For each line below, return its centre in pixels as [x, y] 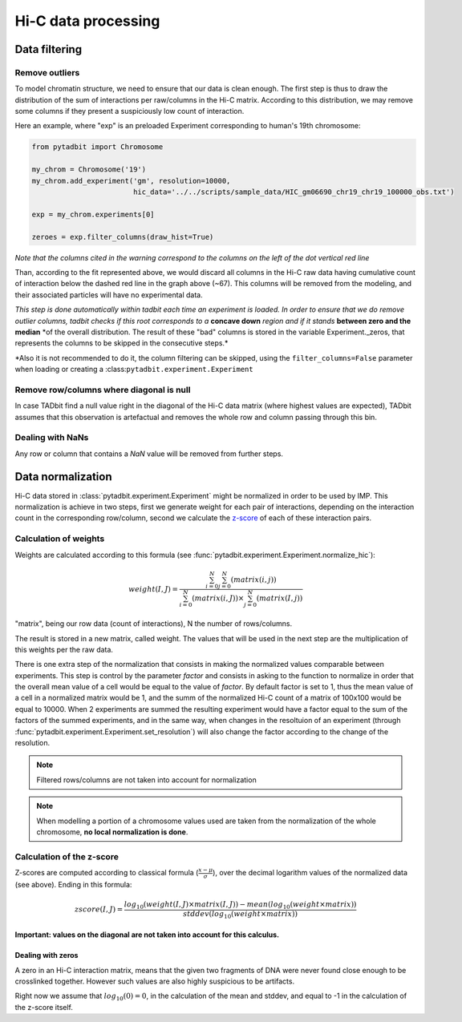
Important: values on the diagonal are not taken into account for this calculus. [147, 935]
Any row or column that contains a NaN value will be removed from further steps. [149, 454]
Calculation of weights [60, 539]
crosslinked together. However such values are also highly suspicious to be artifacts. [155, 981]
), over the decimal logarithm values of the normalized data [310, 873]
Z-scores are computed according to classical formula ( [107, 873]
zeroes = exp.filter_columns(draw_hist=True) [123, 237]
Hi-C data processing [87, 21]
